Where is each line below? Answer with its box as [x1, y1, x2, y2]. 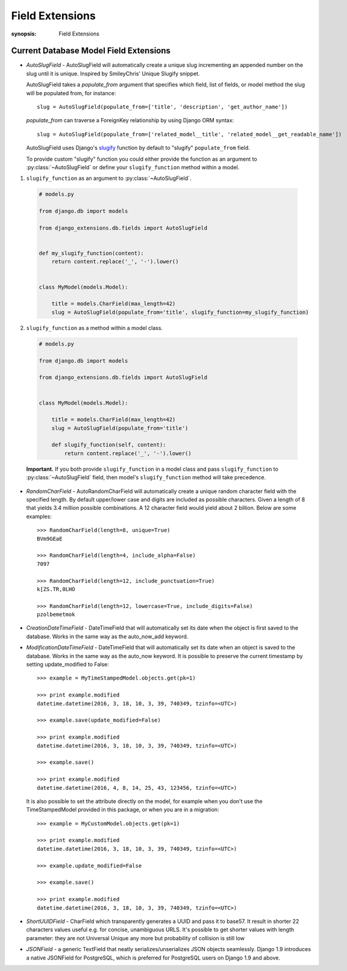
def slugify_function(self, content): [51, 441, 166, 448]
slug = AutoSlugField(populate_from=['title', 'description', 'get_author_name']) [37, 104, 288, 111]
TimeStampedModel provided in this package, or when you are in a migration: [26, 806, 219, 813]
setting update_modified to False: [26, 661, 110, 668]
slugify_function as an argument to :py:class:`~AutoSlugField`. [26, 175, 192, 182]
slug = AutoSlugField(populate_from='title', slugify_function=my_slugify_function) [51, 309, 310, 315]
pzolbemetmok [37, 611, 75, 618]
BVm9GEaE [37, 535, 63, 542]
